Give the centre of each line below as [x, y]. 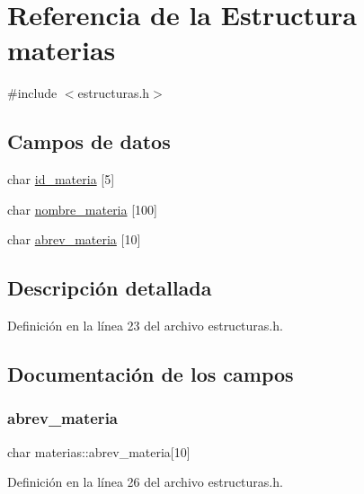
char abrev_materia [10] [74, 239]
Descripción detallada [110, 288]
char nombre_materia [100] [82, 209]
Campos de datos [89, 141]
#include [32, 93]
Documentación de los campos [151, 374]
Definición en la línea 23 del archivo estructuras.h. [145, 326]
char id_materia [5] [61, 179]
